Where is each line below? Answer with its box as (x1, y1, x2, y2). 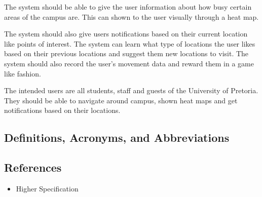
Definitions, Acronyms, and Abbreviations (4, 130, 230, 145)
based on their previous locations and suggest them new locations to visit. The (4, 48, 249, 59)
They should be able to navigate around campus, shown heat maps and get (4, 95, 238, 105)
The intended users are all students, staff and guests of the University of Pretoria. (4, 85, 258, 96)
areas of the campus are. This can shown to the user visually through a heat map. (4, 11, 259, 22)
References (4, 160, 62, 175)
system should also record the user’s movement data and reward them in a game (4, 58, 254, 68)
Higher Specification (16, 183, 79, 193)
